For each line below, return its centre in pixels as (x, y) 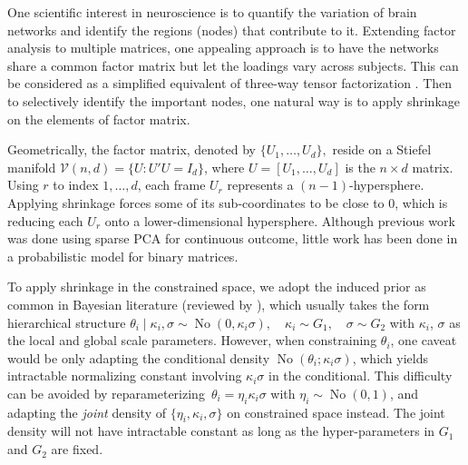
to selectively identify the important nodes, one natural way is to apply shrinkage (234, 100)
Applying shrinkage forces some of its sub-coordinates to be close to (196, 202)
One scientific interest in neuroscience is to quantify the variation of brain (212, 12)
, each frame (171, 185)
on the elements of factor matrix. (99, 119)
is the (360, 167)
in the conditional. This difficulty (360, 376)
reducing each (45, 220)
